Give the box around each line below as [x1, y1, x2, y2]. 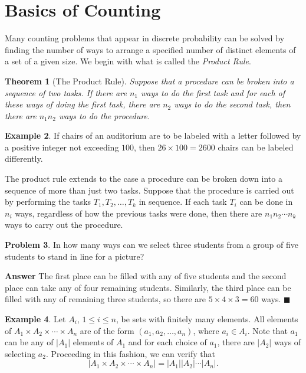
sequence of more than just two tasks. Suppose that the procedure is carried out [5, 184, 294, 196]
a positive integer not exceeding [5, 140, 119, 153]
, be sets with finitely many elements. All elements [116, 313, 298, 325]
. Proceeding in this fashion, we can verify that [45, 347, 215, 359]
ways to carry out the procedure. [5, 218, 123, 231]
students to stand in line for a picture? [5, 250, 144, 262]
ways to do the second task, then [174, 98, 291, 110]
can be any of [5, 336, 54, 348]
